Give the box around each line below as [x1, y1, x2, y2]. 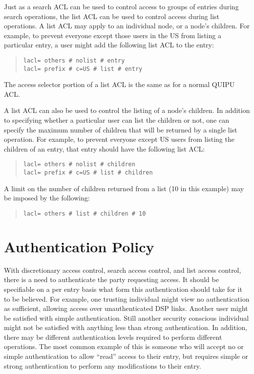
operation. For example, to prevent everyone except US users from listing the [4, 134, 234, 144]
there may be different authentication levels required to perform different [4, 331, 222, 342]
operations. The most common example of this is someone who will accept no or [4, 341, 244, 352]
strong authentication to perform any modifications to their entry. [4, 360, 201, 371]
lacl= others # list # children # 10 [23, 210, 146, 217]
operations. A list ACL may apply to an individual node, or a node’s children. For [4, 21, 250, 31]
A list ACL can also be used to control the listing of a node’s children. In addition [4, 105, 250, 115]
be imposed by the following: [4, 193, 90, 203]
